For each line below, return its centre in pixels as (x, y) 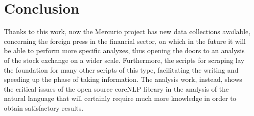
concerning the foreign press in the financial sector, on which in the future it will (125, 41)
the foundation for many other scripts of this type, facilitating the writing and (121, 69)
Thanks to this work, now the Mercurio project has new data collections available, (127, 31)
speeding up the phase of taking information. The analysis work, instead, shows (123, 79)
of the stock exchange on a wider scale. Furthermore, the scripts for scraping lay (124, 60)
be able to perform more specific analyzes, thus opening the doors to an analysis (124, 50)
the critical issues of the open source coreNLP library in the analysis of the (116, 88)
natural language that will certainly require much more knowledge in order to (120, 98)
